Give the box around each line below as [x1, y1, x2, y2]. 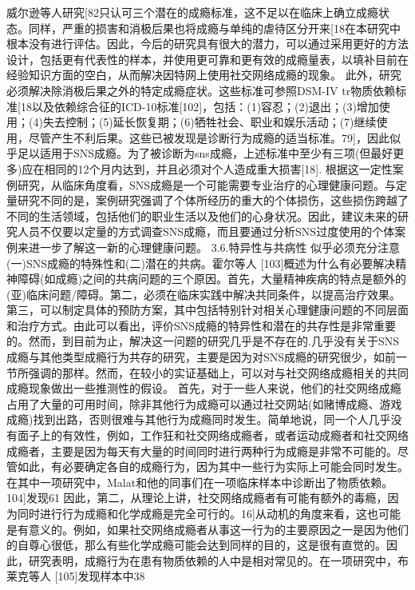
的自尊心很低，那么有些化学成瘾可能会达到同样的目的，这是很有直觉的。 [6, 536, 386, 553]
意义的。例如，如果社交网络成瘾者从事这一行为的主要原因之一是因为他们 [28, 520, 409, 537]
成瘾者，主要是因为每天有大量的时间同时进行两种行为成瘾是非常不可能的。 [6, 442, 397, 459]
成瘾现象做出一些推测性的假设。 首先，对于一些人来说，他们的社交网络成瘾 [6, 380, 401, 397]
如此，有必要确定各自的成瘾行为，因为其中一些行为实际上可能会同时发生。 [17, 458, 409, 475]
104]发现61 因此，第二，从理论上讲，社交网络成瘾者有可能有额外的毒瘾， [6, 489, 388, 506]
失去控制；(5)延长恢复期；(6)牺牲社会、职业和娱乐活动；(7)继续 [42, 114, 377, 130]
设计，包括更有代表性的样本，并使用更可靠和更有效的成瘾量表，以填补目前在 [6, 50, 409, 67]
